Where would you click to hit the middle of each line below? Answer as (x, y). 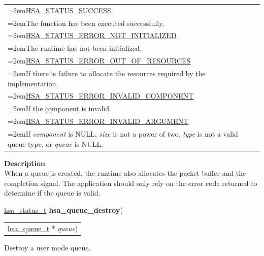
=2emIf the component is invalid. (59, 108)
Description (25, 163)
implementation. (33, 83)
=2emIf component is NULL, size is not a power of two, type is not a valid (123, 133)
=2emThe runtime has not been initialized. (75, 48)
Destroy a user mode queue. (47, 248)
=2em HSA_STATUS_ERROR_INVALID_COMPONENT (101, 96)
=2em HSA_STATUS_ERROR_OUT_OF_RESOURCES (99, 61)
